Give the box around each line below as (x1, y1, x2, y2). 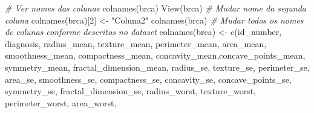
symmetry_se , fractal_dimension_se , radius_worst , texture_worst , (5, 85, 256, 97)
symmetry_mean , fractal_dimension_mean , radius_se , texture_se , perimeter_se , (5, 60, 310, 73)
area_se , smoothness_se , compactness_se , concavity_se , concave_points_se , (5, 73, 292, 85)
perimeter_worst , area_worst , (5, 96, 117, 109)
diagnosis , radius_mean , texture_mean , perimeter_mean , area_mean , (5, 37, 267, 50)
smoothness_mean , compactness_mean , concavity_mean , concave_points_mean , (5, 49, 306, 62)
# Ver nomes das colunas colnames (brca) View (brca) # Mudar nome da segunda (5, 2, 306, 14)
